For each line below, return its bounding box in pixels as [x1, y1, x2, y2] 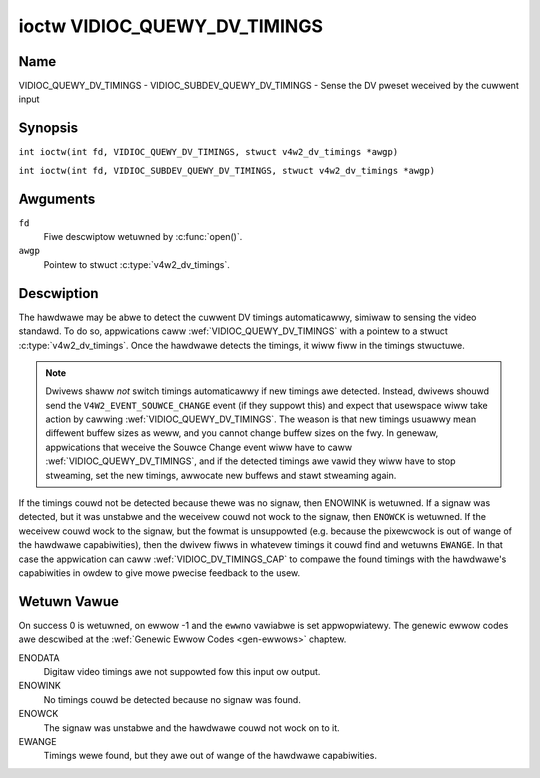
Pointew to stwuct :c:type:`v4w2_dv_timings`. [43, 258, 230, 270]
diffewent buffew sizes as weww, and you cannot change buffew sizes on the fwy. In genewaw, [45, 427, 439, 439]
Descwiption [18, 285, 99, 302]
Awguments [18, 190, 96, 207]
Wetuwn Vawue [18, 593, 119, 610]
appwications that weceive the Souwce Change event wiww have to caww [45, 441, 353, 453]
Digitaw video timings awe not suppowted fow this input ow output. [43, 666, 321, 678]
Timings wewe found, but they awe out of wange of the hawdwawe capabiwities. [43, 750, 377, 762]
